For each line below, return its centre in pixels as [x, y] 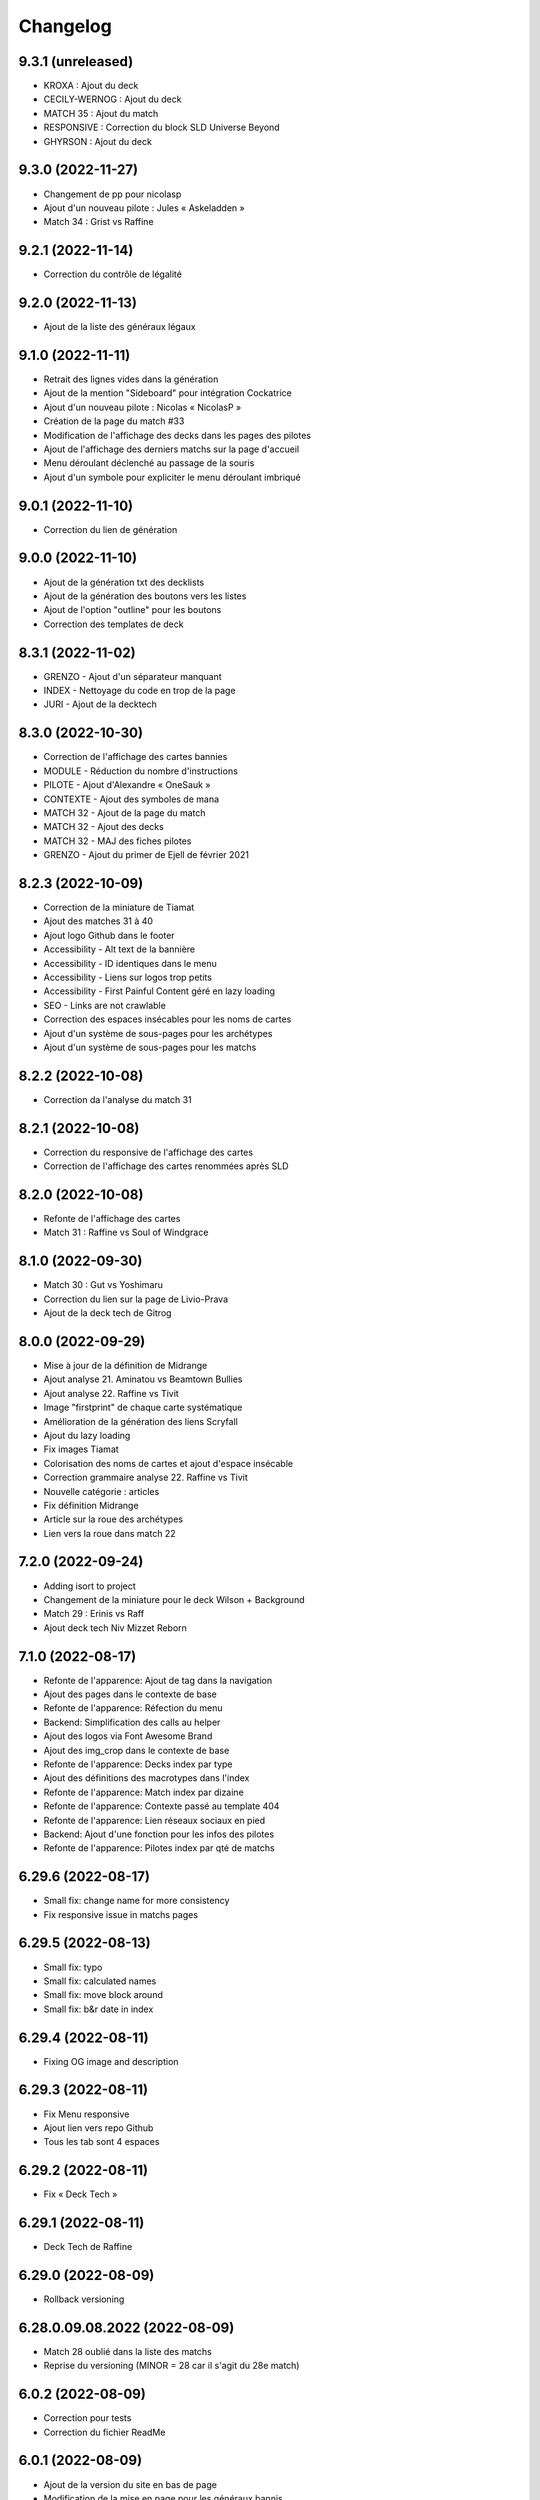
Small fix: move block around [103, 1995]
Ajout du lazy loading [87, 1435]
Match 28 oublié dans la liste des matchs [127, 2351]
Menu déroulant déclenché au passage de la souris [149, 463]
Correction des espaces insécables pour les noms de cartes [167, 1019]
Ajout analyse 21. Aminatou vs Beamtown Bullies [143, 1379]
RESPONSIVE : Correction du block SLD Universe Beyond [161, 127]
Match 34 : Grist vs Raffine [98, 222]
